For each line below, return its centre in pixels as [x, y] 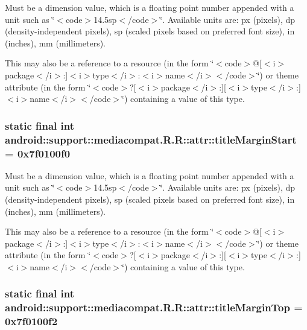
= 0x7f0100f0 [38, 153]
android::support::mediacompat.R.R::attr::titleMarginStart [151, 139]
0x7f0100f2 [31, 321]
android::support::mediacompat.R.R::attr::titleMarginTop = [154, 307]
